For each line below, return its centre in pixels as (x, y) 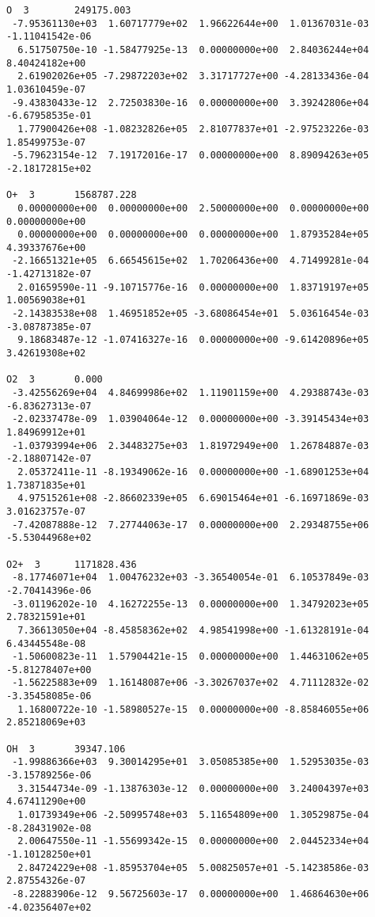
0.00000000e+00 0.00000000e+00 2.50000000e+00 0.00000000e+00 (193, 208)
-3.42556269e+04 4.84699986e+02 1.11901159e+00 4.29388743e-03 (191, 393)
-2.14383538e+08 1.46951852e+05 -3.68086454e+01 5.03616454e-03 (191, 314)
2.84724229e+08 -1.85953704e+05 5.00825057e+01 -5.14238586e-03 (193, 868)
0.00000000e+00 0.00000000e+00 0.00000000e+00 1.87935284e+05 (193, 235)
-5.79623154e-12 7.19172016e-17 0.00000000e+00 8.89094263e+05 (191, 156)
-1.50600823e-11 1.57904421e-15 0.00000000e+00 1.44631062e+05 (191, 657)
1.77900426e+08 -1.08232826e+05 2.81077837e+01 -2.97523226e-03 (193, 129)
